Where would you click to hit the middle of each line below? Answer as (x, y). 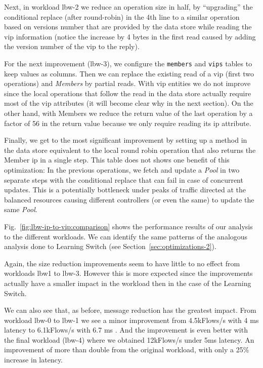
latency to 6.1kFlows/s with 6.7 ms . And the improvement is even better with (126, 330)
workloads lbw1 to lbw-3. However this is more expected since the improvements (128, 273)
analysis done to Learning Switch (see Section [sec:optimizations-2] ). (110, 246)
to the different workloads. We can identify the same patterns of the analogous (126, 236)
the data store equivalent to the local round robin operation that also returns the (130, 150)
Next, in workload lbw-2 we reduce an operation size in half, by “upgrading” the (128, 7)
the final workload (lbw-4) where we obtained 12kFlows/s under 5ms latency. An (129, 339)
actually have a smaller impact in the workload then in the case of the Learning (128, 283)
